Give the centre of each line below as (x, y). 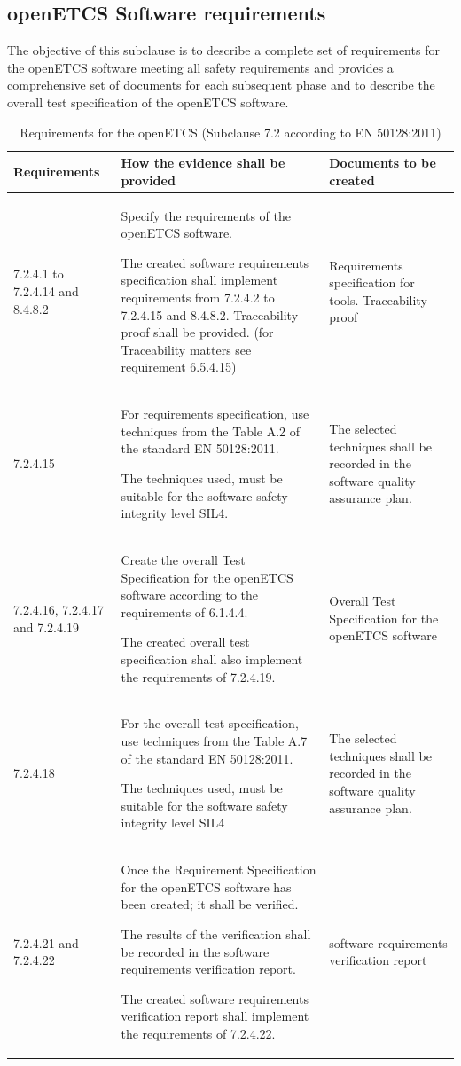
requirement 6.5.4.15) (179, 367)
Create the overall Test (183, 560)
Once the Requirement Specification (219, 870)
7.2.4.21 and (46, 942)
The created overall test (185, 642)
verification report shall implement (215, 1016)
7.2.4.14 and (46, 290)
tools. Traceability (378, 299)
